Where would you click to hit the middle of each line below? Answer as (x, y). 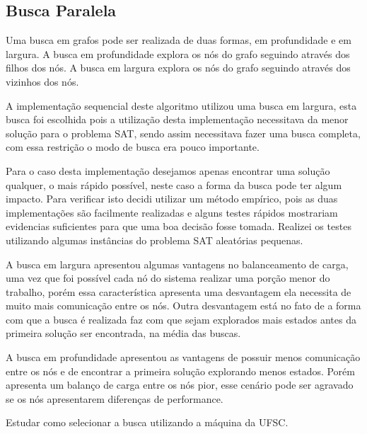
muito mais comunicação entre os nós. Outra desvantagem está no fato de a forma (183, 305)
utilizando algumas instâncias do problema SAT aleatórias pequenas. (155, 240)
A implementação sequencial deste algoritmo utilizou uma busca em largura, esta (181, 105)
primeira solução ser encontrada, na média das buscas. (123, 333)
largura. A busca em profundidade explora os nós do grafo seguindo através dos (178, 53)
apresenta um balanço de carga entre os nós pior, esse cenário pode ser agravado (180, 385)
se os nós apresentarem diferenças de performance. (115, 398)
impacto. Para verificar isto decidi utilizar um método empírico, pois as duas (172, 199)
